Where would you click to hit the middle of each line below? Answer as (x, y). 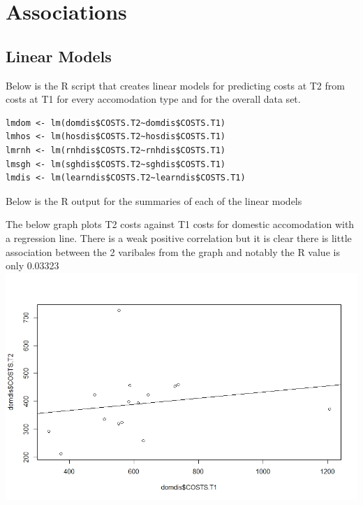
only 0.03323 (32, 265)
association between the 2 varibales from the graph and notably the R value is (173, 251)
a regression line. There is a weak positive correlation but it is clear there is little (179, 237)
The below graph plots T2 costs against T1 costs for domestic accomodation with (180, 224)
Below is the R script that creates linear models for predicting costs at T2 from (175, 85)
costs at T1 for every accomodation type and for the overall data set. (153, 99)
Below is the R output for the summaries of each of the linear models (154, 200)
